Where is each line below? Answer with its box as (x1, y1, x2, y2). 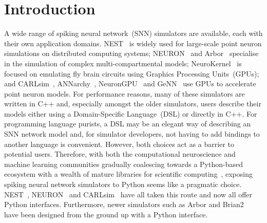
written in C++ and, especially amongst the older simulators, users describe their (4, 98, 261, 109)
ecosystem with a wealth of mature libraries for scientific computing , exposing (4, 169, 253, 179)
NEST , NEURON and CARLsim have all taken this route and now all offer (4, 189, 253, 199)
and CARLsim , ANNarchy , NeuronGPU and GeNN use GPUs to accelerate (4, 78, 256, 89)
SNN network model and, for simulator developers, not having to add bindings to (4, 128, 260, 139)
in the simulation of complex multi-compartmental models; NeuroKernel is (4, 58, 242, 68)
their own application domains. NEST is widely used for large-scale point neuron (4, 38, 262, 48)
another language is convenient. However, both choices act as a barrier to (4, 138, 234, 149)
